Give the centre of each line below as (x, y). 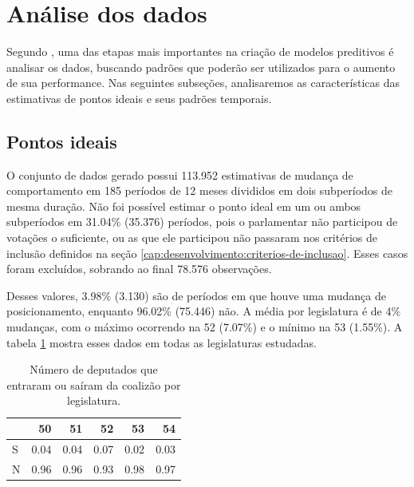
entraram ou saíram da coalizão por (94, 384)
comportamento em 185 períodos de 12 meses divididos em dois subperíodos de (200, 190)
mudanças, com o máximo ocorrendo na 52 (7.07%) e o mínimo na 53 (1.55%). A (205, 327)
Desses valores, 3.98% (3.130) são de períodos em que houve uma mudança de (196, 295)
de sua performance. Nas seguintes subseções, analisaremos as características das (203, 83)
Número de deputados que (94, 369)
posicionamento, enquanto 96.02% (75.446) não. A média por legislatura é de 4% (204, 311)
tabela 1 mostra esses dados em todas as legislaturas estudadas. (162, 342)
